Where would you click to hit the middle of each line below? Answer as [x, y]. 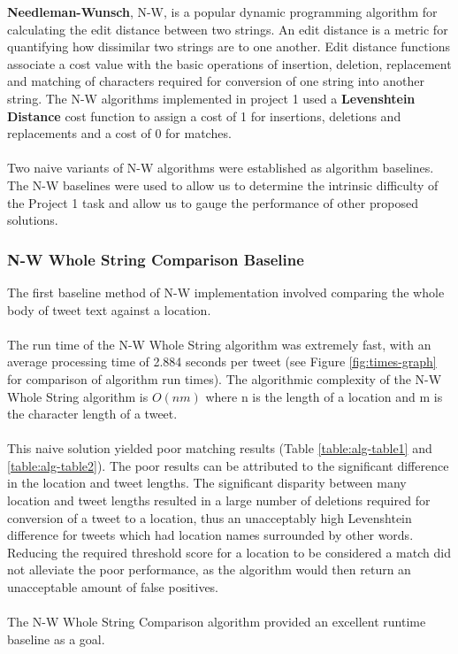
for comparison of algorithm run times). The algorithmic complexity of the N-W [225, 378]
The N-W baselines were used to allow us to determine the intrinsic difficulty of [223, 185]
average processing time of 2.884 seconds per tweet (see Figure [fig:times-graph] [222, 362]
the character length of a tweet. [92, 414]
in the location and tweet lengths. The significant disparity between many [207, 483]
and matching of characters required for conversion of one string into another [216, 81]
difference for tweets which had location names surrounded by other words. [210, 535]
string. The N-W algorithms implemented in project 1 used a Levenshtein [211, 98]
